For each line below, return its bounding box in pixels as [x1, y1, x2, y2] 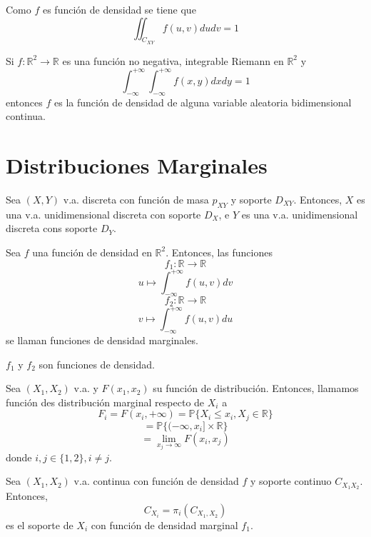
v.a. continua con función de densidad [73, 473, 239, 488]
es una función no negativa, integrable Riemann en [62, 53, 284, 68]
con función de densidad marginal [91, 517, 238, 532]
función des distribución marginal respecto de [6, 394, 205, 409]
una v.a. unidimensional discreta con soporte [6, 206, 201, 221]
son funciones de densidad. [39, 356, 155, 371]
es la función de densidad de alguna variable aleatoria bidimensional [54, 94, 352, 109]
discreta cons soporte [6, 221, 98, 236]
